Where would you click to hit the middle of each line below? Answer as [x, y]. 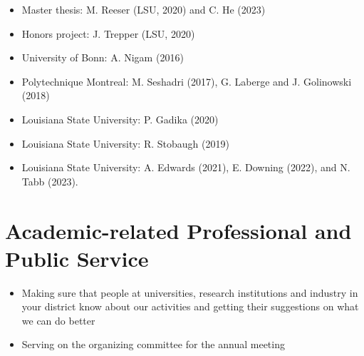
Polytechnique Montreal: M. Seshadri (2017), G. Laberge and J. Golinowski [187, 81]
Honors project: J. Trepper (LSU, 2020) [108, 33]
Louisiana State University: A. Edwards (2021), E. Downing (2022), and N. [186, 167]
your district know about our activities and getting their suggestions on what [190, 306]
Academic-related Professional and [178, 230]
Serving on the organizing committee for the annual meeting [153, 344]
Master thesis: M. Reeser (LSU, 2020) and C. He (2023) [144, 9]
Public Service [77, 258]
